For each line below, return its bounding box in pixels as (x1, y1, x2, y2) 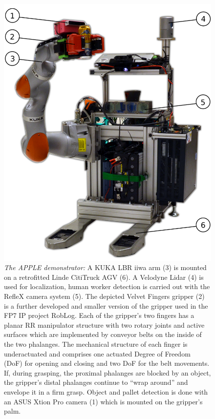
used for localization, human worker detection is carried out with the (4, 281, 210, 292)
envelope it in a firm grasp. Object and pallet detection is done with (4, 386, 208, 397)
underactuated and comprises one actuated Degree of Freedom (4, 348, 191, 358)
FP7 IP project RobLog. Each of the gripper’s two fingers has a (4, 310, 194, 320)
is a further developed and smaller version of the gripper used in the (4, 300, 208, 311)
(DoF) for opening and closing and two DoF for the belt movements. (4, 358, 210, 368)
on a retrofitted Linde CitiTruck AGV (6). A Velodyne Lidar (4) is (4, 272, 204, 282)
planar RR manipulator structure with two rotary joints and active (4, 319, 205, 330)
